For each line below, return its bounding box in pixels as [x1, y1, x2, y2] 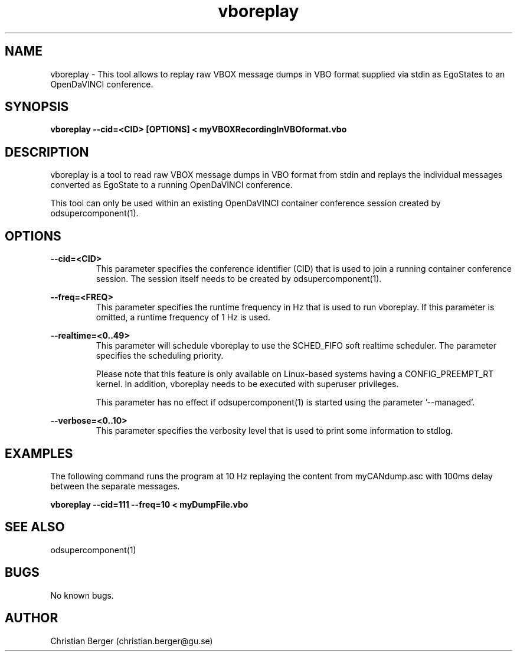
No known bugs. [50, 590, 114, 600]
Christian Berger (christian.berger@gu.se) [50, 635, 213, 646]
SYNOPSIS [5, 99, 69, 115]
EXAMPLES [5, 446, 73, 461]
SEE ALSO [5, 519, 65, 535]
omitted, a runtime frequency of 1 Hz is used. [96, 312, 271, 323]
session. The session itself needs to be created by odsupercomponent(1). [96, 274, 382, 284]
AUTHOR [5, 610, 58, 626]
